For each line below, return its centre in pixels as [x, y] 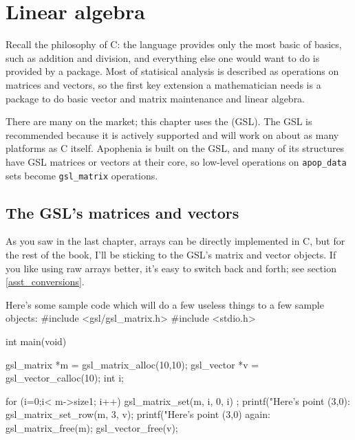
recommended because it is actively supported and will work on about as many [172, 134]
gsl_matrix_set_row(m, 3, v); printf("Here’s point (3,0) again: [138, 414]
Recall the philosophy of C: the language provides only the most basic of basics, [174, 44]
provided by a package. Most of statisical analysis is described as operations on [172, 71]
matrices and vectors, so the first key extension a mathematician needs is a [163, 84]
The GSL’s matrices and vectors [122, 212]
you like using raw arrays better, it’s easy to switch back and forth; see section [171, 268]
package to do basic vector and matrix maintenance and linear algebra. [155, 98]
